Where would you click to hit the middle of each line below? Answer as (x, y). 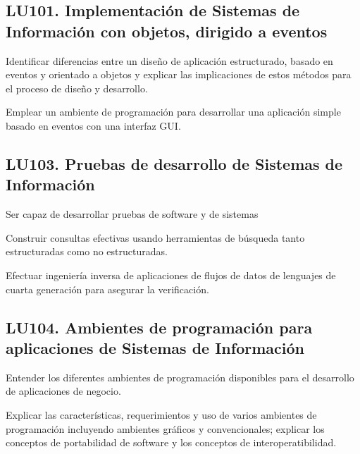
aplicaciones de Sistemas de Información (155, 347)
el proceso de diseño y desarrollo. (77, 88)
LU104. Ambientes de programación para (159, 327)
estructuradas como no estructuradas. (87, 251)
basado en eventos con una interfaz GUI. (93, 125)
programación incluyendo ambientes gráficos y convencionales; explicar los (165, 428)
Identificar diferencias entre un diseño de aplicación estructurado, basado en (169, 60)
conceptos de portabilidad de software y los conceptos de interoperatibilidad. (171, 442)
